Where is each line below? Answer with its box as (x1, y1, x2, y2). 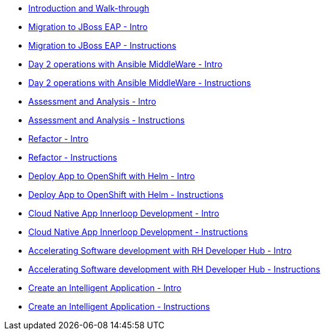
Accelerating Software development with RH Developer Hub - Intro (28, 245, 292, 256)
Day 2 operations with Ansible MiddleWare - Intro (28, 59, 223, 69)
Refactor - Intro (28, 134, 89, 144)
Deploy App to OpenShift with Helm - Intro (28, 171, 195, 181)
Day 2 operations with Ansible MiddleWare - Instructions (28, 78, 251, 88)
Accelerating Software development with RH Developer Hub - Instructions (28, 264, 320, 274)
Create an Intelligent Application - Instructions (28, 301, 210, 312)
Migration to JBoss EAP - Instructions (28, 40, 177, 51)
